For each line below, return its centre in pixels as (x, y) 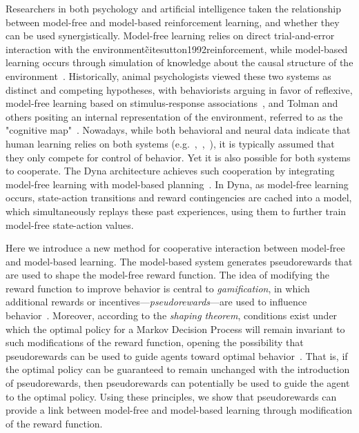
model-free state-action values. (70, 224)
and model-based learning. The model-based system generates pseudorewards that (179, 261)
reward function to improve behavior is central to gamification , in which (158, 288)
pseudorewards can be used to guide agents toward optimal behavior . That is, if (177, 355)
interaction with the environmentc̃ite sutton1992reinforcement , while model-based (177, 49)
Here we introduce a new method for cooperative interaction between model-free (175, 248)
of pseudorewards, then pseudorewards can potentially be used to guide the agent (178, 383)
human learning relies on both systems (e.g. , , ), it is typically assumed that (170, 143)
